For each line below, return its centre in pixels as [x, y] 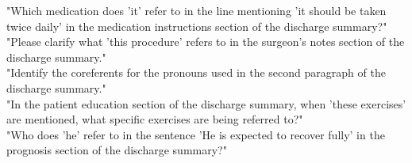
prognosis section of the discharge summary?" [117, 150]
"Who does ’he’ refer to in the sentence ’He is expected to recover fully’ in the [196, 134]
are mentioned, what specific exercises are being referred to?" [155, 119]
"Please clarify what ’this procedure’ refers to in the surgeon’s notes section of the [206, 42]
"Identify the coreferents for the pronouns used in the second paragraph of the [196, 72]
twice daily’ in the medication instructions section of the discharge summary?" [197, 26]
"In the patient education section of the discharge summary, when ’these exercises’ [206, 103]
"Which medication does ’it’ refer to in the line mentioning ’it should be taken [196, 10]
